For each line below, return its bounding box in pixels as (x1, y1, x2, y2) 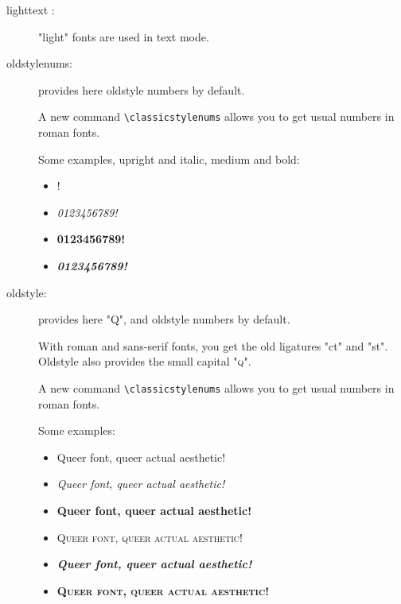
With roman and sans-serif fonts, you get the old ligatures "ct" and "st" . (38, 337, 388, 354)
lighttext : (6, 2, 55, 17)
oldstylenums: (6, 55, 72, 72)
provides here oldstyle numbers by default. (38, 81, 245, 98)
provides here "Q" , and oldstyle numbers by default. (38, 311, 290, 327)
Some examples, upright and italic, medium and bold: (38, 150, 300, 167)
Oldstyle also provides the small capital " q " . (38, 353, 251, 370)
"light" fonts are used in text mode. (38, 28, 209, 45)
